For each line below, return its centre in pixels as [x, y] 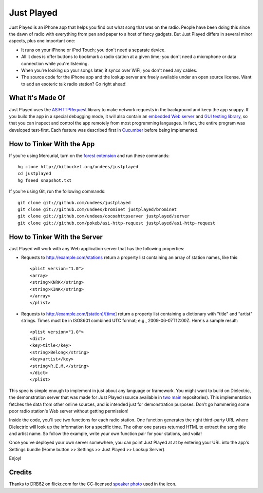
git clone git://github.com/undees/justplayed [74, 203]
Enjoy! [15, 458]
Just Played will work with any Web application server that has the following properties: [97, 248]
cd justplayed [34, 174]
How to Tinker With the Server [56, 237]
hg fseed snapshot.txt [45, 180]
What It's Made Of [37, 98]
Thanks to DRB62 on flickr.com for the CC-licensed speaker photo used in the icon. [93, 484]
